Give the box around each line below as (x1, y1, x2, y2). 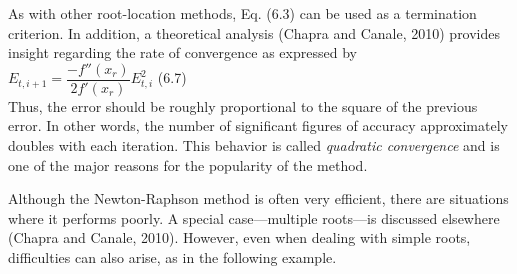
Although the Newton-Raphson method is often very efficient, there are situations (8, 188, 509, 209)
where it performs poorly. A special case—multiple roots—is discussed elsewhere (8, 207, 500, 228)
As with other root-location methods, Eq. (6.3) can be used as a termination (8, 3, 477, 23)
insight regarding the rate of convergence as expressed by (8, 42, 357, 63)
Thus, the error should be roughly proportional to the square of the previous (8, 95, 478, 116)
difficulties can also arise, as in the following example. (8, 247, 337, 267)
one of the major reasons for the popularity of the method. (8, 154, 368, 175)
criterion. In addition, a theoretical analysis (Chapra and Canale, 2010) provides (8, 22, 501, 43)
